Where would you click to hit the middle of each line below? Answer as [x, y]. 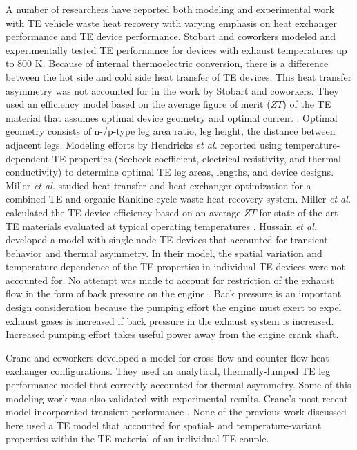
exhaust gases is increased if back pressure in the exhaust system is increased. [170, 320]
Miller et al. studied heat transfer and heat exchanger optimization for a [158, 185]
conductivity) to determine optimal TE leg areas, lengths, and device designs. [170, 172]
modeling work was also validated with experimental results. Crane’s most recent [177, 398]
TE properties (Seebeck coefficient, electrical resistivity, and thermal [196, 158]
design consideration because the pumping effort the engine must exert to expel [174, 307]
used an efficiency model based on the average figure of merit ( [138, 104]
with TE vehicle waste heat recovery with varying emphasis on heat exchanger [172, 22]
